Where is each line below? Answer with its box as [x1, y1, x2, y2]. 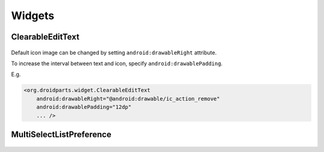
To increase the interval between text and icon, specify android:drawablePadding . [11, 60, 223, 67]
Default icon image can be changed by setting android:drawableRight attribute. [11, 48, 217, 56]
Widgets [11, 9, 55, 22]
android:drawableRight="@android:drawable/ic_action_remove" [36, 95, 220, 102]
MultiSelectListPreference [11, 129, 112, 139]
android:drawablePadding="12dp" [36, 104, 132, 111]
